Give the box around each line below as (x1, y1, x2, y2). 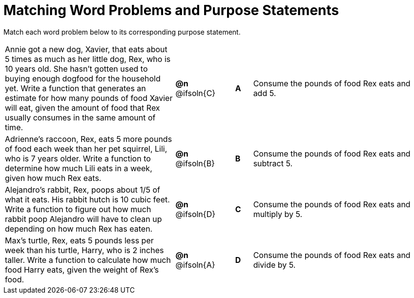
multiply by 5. (253, 209, 303, 219)
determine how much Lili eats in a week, (5, 163, 152, 173)
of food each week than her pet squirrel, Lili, (5, 143, 167, 154)
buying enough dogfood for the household (5, 73, 161, 83)
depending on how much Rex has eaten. (5, 223, 153, 234)
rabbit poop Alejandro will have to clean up (5, 214, 162, 224)
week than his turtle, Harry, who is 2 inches (5, 245, 164, 255)
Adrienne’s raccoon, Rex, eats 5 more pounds (5, 134, 172, 144)
